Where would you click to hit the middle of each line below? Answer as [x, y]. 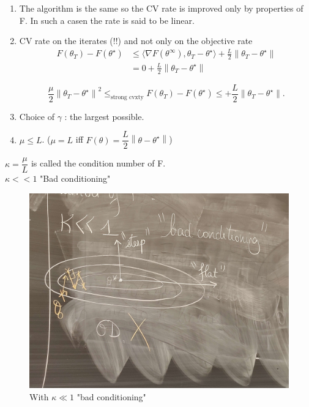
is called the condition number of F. [98, 163]
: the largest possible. [104, 116]
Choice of [37, 116]
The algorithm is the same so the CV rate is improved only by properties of [161, 8]
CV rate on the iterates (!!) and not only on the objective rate [136, 41]
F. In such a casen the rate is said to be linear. [107, 20]
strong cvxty [127, 97]
